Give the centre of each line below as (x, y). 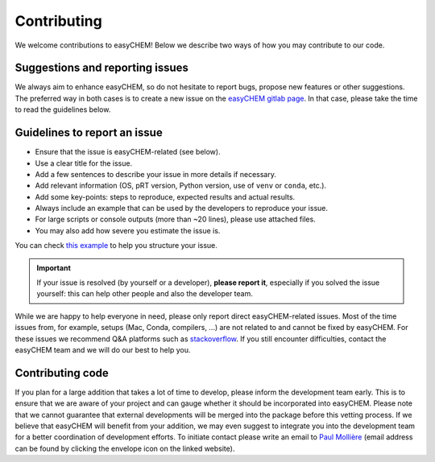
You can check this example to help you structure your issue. (116, 245)
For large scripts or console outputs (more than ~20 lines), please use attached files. (175, 219)
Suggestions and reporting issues (102, 68)
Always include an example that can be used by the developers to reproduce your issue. (182, 208)
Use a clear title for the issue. (84, 163)
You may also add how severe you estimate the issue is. (128, 230)
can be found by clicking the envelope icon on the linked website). (125, 448)
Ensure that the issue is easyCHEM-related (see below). (128, 152)
